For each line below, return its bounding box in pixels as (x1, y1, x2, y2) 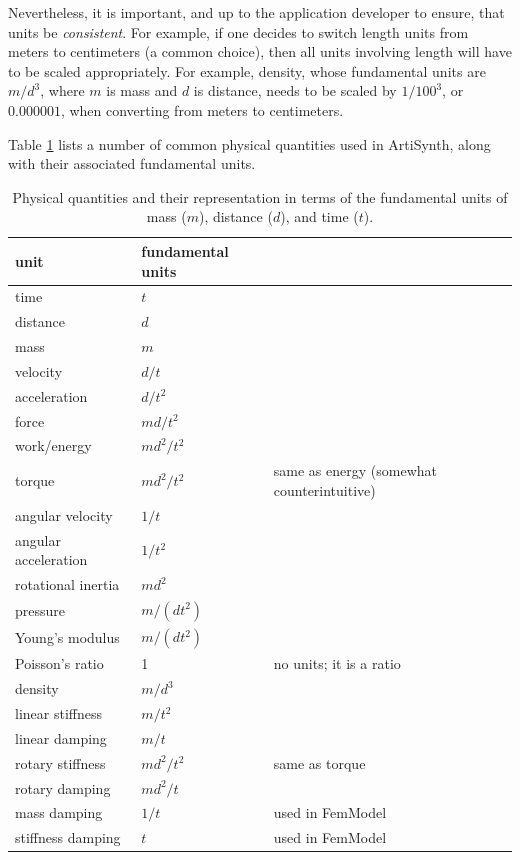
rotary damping (15, 777, 111, 798)
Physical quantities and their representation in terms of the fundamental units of (12, 186, 508, 207)
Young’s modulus (15, 627, 120, 648)
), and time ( (280, 206, 359, 227)
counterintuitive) (273, 479, 376, 500)
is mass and (106, 80, 178, 101)
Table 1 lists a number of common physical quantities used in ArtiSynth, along (8, 133, 491, 154)
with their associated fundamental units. (8, 153, 256, 174)
